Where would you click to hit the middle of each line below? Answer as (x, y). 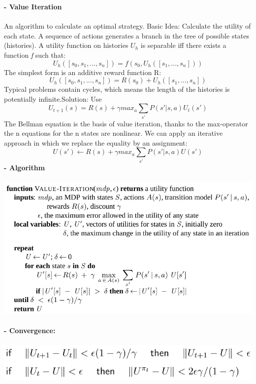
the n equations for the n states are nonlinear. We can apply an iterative (113, 133)
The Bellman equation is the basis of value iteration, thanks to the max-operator (126, 123)
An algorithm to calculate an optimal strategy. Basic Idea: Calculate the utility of (128, 26)
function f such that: (35, 55)
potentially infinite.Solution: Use (53, 98)
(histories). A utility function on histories (66, 45)
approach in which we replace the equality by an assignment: (96, 142)
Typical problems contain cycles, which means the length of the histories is (117, 89)
